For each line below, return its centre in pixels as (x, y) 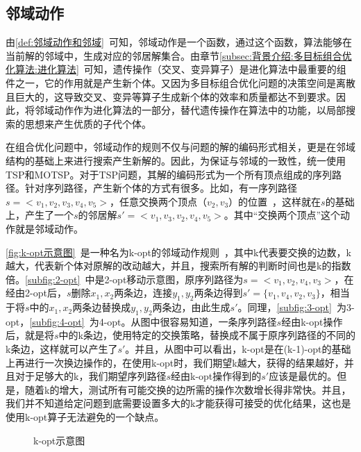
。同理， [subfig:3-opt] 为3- (296, 307)
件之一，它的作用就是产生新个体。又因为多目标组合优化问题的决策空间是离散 (180, 82)
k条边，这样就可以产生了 (62, 349)
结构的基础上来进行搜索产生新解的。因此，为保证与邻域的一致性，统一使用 (176, 160)
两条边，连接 (143, 293)
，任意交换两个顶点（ (158, 201)
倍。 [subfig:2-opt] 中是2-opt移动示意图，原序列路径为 (125, 279)
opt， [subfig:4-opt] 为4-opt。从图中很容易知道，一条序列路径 (141, 321)
